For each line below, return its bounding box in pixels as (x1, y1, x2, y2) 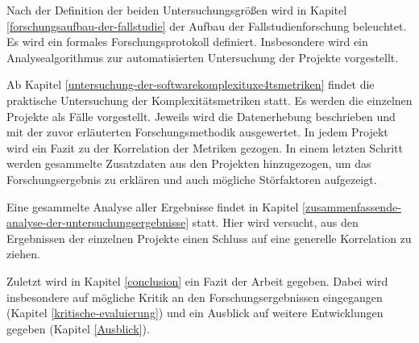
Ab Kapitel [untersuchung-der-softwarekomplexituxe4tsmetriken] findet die (6, 76, 375, 93)
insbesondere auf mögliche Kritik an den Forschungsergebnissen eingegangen (6, 288, 383, 305)
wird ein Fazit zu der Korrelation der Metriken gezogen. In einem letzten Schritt (6, 139, 404, 156)
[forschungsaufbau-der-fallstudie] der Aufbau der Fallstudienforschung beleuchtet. (6, 17, 407, 34)
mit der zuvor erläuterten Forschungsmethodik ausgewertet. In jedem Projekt (6, 123, 388, 140)
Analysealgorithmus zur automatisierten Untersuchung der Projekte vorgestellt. (6, 48, 399, 65)
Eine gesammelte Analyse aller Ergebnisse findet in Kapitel (6, 198, 299, 215)
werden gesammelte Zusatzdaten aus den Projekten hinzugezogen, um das (6, 155, 371, 172)
